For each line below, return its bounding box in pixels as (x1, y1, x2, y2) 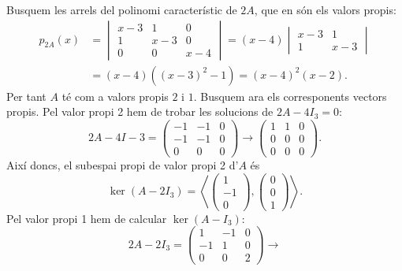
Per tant (6, 87, 47, 104)
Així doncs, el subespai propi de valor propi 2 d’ (6, 157, 239, 173)
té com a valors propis (61, 87, 169, 104)
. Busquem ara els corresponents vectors (193, 87, 387, 104)
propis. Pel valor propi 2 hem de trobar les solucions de (6, 103, 274, 120)
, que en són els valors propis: (254, 2, 396, 17)
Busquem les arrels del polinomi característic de (6, 2, 237, 17)
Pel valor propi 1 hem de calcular (6, 210, 167, 226)
